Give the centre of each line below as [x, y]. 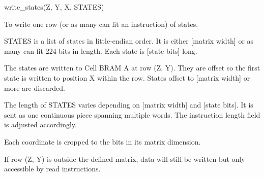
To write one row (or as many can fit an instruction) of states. [101, 24]
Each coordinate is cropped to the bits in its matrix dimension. [102, 141]
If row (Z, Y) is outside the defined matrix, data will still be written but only [125, 158]
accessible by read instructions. [52, 169]
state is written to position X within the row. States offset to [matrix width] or [127, 77]
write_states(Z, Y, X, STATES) [54, 7]
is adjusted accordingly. [40, 125]
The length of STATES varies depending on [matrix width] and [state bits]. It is [129, 105]
